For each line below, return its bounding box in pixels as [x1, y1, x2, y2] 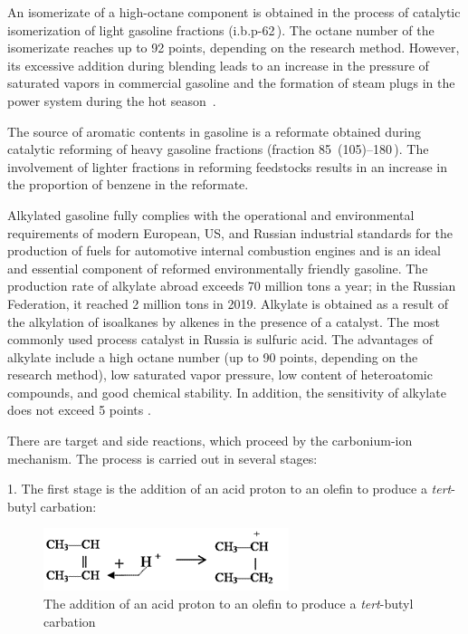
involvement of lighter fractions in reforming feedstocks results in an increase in [7, 157, 448, 176]
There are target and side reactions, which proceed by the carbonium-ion [7, 431, 413, 450]
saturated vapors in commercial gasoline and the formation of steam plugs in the [7, 73, 455, 92]
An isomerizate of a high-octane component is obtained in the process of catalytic [7, 3, 461, 21]
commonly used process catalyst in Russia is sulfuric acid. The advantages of [7, 330, 433, 349]
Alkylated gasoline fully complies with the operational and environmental [7, 205, 415, 224]
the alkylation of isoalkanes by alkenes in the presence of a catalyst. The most [7, 312, 441, 331]
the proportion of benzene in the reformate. [7, 175, 249, 194]
